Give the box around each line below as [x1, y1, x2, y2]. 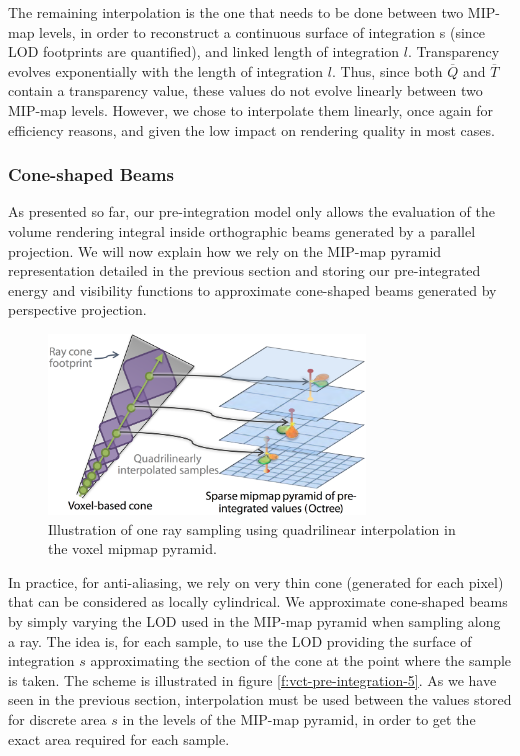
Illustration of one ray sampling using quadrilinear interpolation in [48, 518, 456, 539]
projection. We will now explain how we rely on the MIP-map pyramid [8, 240, 442, 261]
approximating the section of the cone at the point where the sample [90, 650, 512, 671]
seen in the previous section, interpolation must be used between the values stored [8, 689, 512, 710]
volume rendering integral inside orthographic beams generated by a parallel [8, 220, 476, 241]
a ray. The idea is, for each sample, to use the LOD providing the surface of [8, 630, 472, 651]
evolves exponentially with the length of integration [8, 60, 324, 81]
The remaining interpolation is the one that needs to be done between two [8, 2, 464, 22]
